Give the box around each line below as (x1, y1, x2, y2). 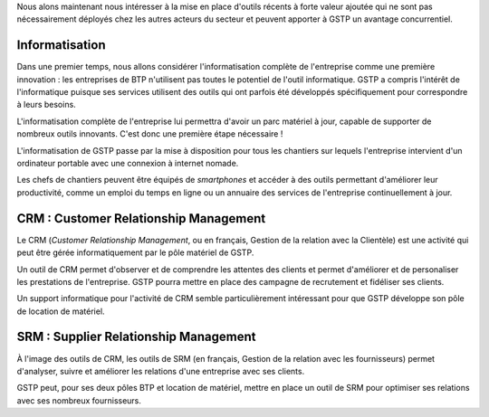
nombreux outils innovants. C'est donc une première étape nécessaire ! (16, 128, 283, 139)
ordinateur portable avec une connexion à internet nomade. (16, 158, 239, 169)
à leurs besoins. (16, 100, 76, 110)
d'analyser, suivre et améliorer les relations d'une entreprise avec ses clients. (16, 365, 305, 376)
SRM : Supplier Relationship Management (16, 329, 257, 345)
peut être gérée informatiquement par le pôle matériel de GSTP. (16, 247, 254, 258)
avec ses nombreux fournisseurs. (16, 394, 142, 406)
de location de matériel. (16, 306, 105, 317)
